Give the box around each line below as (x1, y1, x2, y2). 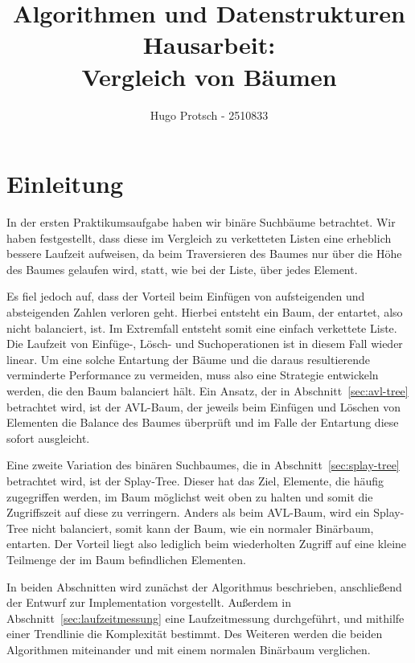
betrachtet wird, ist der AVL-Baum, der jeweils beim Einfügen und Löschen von (6, 398, 401, 415)
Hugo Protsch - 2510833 (150, 106, 269, 123)
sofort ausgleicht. (6, 429, 90, 446)
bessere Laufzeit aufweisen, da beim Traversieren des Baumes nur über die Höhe (6, 245, 402, 262)
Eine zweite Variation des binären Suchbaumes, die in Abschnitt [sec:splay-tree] (6, 456, 400, 473)
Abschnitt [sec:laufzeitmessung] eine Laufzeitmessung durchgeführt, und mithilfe (6, 609, 405, 626)
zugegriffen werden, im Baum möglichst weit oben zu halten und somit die (6, 488, 373, 505)
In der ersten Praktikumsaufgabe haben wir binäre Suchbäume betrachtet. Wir (6, 214, 396, 231)
